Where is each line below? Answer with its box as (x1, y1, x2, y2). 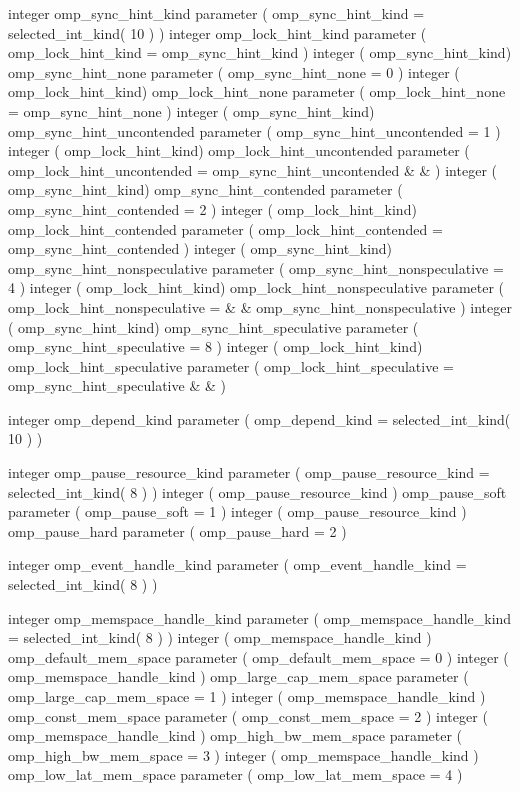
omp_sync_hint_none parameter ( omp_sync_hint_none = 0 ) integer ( (8, 61, 460, 82)
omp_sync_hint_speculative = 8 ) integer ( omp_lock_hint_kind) (8, 336, 423, 357)
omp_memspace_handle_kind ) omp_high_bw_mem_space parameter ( (8, 725, 463, 746)
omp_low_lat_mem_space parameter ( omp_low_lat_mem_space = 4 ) (8, 764, 463, 785)
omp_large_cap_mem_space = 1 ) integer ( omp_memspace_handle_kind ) (8, 686, 486, 706)
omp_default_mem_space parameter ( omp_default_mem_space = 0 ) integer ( (8, 646, 509, 667)
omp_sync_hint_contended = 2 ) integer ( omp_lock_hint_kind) (8, 198, 417, 219)
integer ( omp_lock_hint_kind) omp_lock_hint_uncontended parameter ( (8, 140, 470, 161)
